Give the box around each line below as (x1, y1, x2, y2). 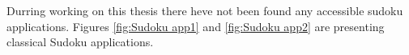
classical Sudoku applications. (6, 33, 154, 50)
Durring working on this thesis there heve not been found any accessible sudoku (6, 2, 403, 18)
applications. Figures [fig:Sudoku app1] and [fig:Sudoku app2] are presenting (6, 18, 385, 34)
